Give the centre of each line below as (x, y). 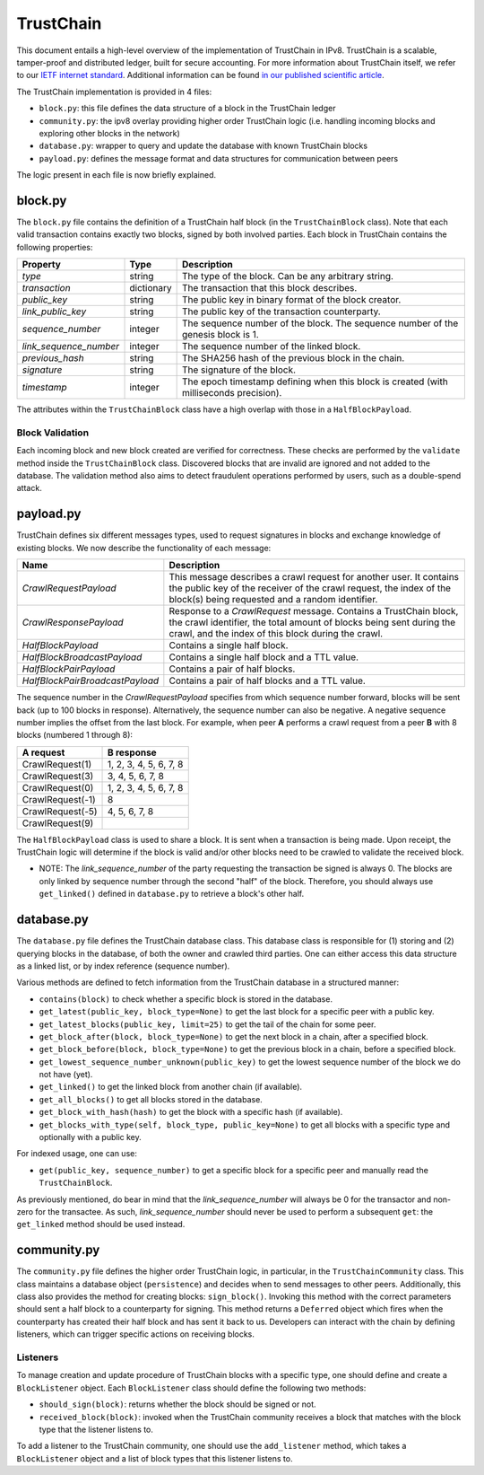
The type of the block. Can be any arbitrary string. (288, 277)
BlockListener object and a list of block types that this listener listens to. (155, 1458)
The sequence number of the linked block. (271, 347)
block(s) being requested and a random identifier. (273, 600)
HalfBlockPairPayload (69, 669)
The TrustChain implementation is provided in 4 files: (114, 92)
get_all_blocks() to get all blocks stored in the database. (151, 1099)
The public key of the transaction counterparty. (281, 312)
